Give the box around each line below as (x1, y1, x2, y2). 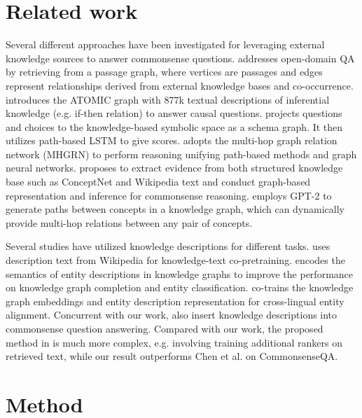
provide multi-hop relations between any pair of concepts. (6, 215, 253, 230)
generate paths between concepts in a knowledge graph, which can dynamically (6, 202, 344, 216)
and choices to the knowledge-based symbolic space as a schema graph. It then (6, 119, 343, 134)
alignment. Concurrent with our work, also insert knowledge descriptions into (6, 307, 337, 322)
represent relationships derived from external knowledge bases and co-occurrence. (6, 78, 354, 92)
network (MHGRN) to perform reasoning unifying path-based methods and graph (6, 146, 357, 161)
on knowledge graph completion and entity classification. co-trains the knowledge (6, 280, 354, 295)
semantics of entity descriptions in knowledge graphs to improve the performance (6, 266, 354, 281)
